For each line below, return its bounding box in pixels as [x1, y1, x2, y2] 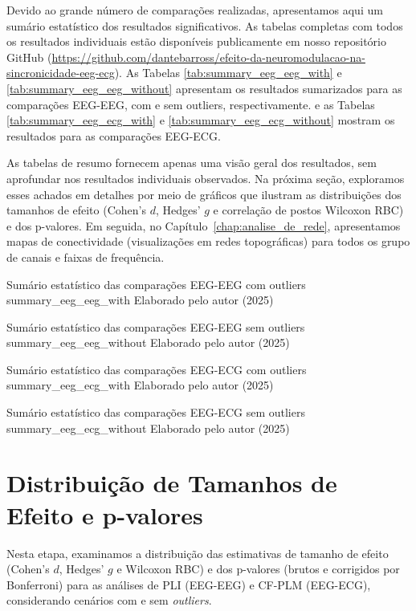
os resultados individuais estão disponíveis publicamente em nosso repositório [6, 33, 387, 50]
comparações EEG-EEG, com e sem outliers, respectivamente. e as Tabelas [6, 96, 375, 112]
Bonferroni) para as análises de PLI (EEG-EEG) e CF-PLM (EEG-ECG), [6, 576, 371, 593]
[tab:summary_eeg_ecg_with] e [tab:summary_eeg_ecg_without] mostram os [6, 112, 395, 128]
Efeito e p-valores [6, 498, 203, 531]
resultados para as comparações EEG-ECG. [6, 127, 221, 144]
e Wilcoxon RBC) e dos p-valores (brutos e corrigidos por [116, 560, 400, 577]
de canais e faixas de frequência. [6, 248, 165, 265]
